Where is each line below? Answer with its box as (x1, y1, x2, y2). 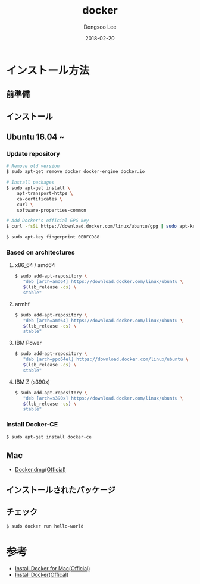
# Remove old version (6, 163, 60, 169)
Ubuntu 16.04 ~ (6, 132, 65, 142)
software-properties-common (17, 207, 86, 213)
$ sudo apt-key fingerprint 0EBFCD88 (6, 234, 100, 240)
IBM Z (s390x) (14, 378, 51, 385)
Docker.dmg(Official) (14, 466, 67, 473)
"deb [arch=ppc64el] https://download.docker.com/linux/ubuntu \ (23, 356, 189, 363)
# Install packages (6, 180, 55, 186)
